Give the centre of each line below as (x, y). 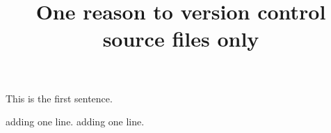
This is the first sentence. (59, 98)
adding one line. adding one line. (75, 122)
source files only (181, 39)
